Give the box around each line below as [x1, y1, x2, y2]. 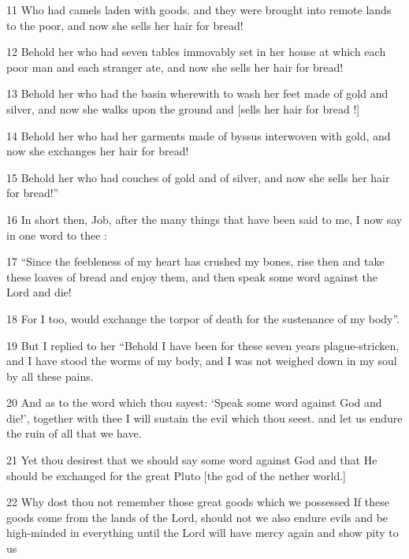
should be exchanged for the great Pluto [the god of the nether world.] [6, 467, 346, 483]
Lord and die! [6, 284, 72, 300]
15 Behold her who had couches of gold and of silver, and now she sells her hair [6, 169, 390, 185]
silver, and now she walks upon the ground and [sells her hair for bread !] [6, 100, 360, 117]
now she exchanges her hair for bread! [6, 143, 189, 159]
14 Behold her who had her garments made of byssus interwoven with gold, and [6, 127, 391, 143]
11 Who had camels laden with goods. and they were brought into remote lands [6, 2, 392, 17]
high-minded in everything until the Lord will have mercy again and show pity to [6, 524, 399, 541]
